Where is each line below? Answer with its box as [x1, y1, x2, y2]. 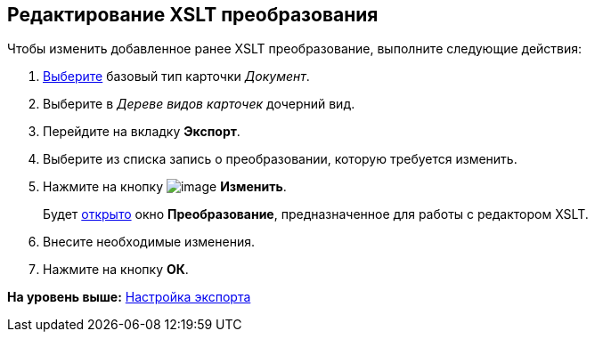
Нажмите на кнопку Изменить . [43, 179, 287, 195]
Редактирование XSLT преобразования [7, 4, 379, 26]
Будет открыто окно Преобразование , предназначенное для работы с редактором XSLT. [43, 206, 589, 222]
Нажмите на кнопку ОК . [43, 262, 189, 278]
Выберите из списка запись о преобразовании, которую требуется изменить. [43, 151, 518, 167]
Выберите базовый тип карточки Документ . [43, 69, 310, 85]
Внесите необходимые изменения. [43, 234, 255, 250]
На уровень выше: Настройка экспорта [7, 289, 251, 305]
